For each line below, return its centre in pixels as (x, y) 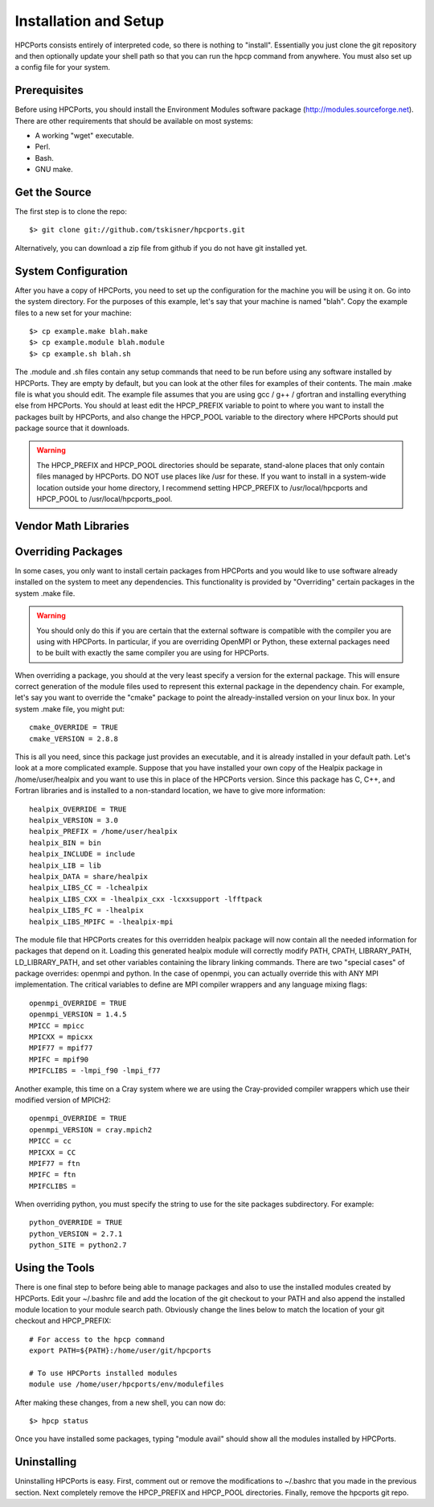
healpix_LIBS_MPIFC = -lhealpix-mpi (101, 922)
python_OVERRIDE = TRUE (76, 1223)
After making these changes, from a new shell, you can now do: (121, 1402)
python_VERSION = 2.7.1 (76, 1234)
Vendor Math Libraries (72, 526)
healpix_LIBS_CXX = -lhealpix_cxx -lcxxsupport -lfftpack (146, 899)
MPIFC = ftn (53, 1175)
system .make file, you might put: (70, 708)
